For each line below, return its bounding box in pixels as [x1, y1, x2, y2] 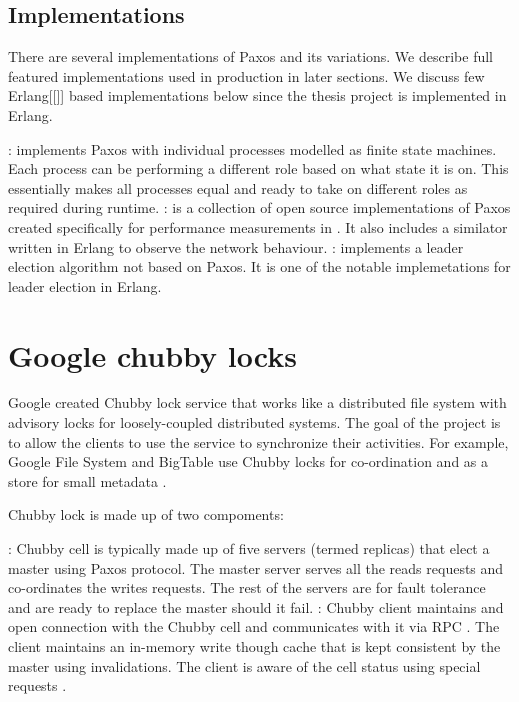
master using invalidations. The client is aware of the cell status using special [8, 655, 481, 676]
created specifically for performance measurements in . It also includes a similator [8, 216, 508, 237]
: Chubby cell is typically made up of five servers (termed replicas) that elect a [8, 538, 490, 559]
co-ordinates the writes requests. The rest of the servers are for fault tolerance [8, 577, 486, 598]
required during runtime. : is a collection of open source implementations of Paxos [8, 197, 511, 218]
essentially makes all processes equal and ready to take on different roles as [8, 177, 468, 198]
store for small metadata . [8, 470, 167, 491]
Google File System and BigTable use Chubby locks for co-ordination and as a [8, 451, 489, 472]
